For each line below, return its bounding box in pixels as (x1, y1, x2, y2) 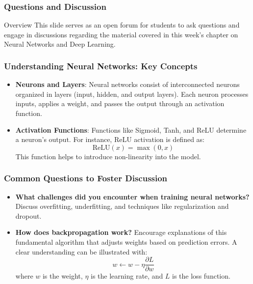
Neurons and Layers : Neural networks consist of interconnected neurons (15, 79, 240, 89)
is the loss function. (172, 271, 230, 281)
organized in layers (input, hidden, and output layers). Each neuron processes (15, 88, 249, 99)
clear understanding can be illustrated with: (15, 246, 148, 256)
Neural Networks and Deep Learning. (4, 39, 116, 49)
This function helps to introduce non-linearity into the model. (15, 151, 201, 161)
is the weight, (42, 271, 83, 281)
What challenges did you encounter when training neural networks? (15, 191, 250, 201)
